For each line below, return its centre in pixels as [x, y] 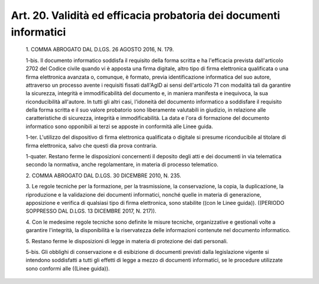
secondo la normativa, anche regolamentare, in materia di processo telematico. [122, 165]
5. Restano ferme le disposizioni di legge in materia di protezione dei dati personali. [127, 241]
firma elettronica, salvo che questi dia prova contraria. [92, 145]
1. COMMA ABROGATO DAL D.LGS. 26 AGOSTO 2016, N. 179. [100, 50]
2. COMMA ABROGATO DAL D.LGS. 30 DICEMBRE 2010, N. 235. [103, 175]
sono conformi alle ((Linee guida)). [68, 268]
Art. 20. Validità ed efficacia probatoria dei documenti [146, 15]
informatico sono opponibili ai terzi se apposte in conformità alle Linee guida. [119, 126]
